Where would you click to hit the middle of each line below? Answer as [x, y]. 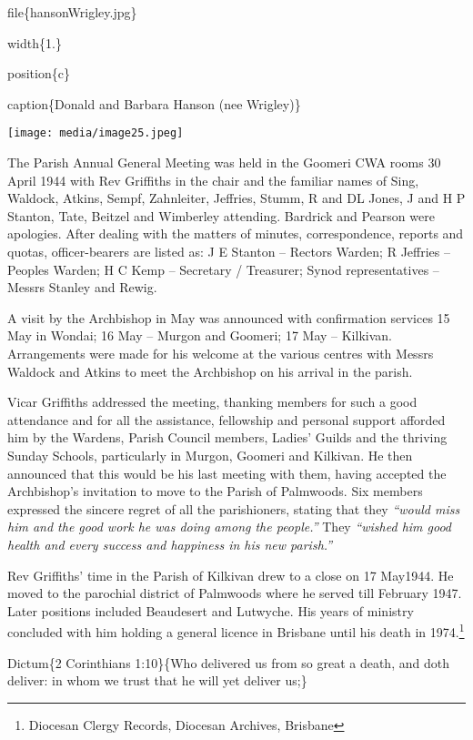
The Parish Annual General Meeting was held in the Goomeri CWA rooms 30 [224, 162]
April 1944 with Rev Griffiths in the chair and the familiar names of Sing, [213, 180]
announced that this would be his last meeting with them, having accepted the [227, 473]
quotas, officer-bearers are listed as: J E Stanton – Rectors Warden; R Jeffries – [229, 251]
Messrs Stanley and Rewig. [82, 287]
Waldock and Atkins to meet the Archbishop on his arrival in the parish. [210, 371]
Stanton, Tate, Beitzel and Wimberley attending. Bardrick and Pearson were [221, 215]
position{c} [39, 73]
